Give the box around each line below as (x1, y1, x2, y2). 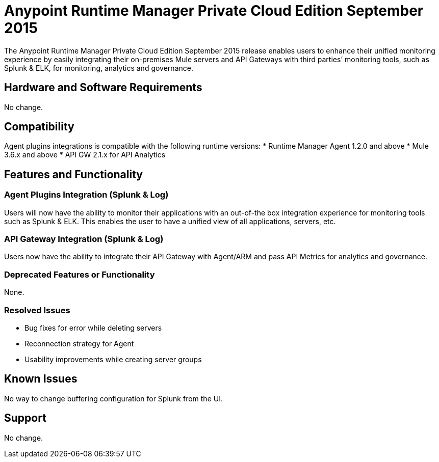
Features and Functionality (4, 168, 143, 181)
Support (4, 412, 46, 425)
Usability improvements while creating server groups (24, 355, 202, 364)
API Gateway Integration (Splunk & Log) (4, 234, 164, 244)
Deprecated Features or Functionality (4, 269, 155, 280)
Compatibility (4, 120, 74, 133)
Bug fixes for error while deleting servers (24, 323, 162, 332)
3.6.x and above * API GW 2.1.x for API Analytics (4, 150, 166, 159)
